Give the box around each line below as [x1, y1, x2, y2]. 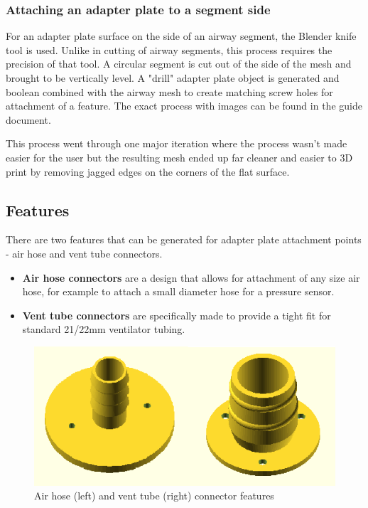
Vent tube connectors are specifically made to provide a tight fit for [22, 307, 331, 322]
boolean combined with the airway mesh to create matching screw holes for [6, 84, 333, 99]
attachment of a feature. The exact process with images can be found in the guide [6, 98, 362, 113]
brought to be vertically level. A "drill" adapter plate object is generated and [6, 70, 340, 85]
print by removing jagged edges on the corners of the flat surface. [6, 164, 290, 179]
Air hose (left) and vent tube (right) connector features [34, 488, 274, 503]
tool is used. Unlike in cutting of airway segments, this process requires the [6, 42, 332, 57]
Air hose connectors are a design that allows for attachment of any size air [22, 270, 360, 285]
